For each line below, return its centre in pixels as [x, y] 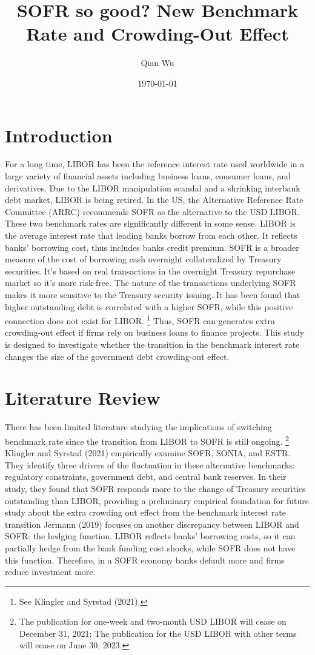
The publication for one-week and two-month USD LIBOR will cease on [153, 621]
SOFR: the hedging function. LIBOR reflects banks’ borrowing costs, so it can [150, 536]
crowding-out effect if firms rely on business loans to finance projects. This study [155, 332]
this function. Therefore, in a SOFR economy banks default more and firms [145, 560]
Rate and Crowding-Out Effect [157, 34]
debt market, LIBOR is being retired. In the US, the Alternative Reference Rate [154, 200]
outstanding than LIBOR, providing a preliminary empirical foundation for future [157, 500]
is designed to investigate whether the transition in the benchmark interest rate [152, 344]
